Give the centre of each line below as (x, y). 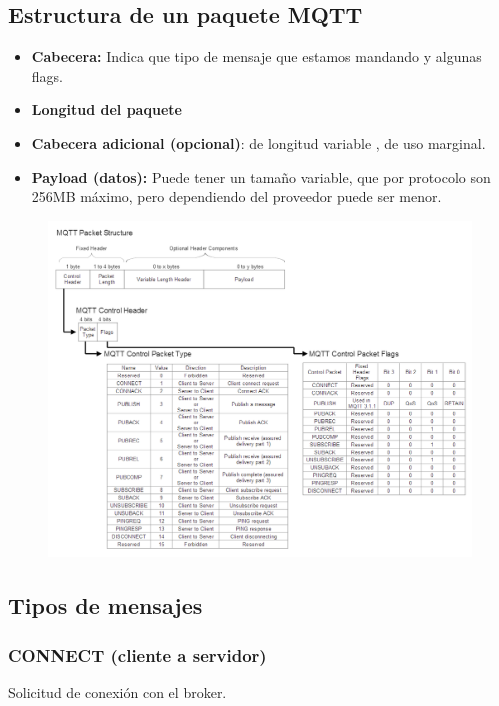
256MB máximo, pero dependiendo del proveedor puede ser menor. (236, 196)
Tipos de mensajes (105, 605)
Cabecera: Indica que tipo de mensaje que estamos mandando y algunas (256, 56)
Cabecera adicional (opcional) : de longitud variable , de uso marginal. (258, 142)
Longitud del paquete (106, 109)
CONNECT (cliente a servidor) (137, 654)
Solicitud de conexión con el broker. (117, 691)
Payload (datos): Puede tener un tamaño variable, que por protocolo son (261, 176)
